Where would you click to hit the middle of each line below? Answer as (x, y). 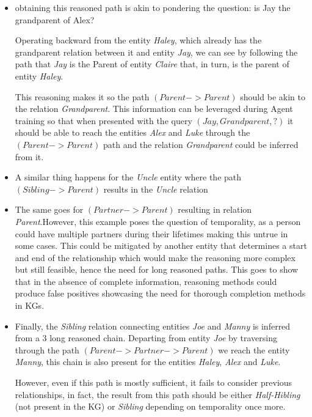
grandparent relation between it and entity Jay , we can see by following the (156, 52)
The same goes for (49, 209)
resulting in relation (215, 209)
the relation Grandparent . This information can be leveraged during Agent (154, 109)
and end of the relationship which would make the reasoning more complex (155, 257)
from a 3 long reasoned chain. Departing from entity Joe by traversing (146, 338)
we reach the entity (254, 349)
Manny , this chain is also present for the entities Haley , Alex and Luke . (148, 362)
